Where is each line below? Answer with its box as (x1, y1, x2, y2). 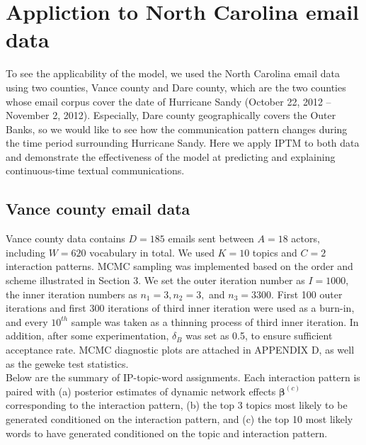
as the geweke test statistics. (6, 356, 129, 371)
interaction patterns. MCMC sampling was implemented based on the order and (6, 259, 353, 274)
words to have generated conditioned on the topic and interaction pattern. (6, 425, 328, 440)
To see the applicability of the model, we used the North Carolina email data (6, 66, 340, 81)
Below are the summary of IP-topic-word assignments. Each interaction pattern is (6, 370, 360, 385)
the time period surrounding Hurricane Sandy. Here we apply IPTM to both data (6, 135, 360, 150)
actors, (291, 231, 320, 246)
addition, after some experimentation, (6, 328, 169, 343)
